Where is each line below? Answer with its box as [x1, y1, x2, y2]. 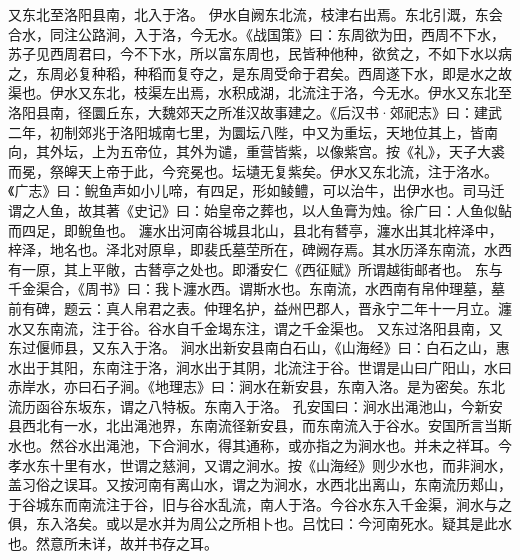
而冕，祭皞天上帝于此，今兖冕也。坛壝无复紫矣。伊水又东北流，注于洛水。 [8, 160, 498, 181]
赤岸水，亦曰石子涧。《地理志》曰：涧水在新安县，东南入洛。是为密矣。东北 [8, 376, 505, 397]
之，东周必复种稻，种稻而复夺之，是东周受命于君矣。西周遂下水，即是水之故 [8, 62, 512, 83]
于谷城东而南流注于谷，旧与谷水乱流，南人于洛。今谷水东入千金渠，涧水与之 [8, 493, 512, 514]
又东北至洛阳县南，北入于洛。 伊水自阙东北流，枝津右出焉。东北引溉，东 [8, 4, 489, 24]
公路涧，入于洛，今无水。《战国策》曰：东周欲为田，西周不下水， [77, 23, 505, 44]
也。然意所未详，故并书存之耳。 [8, 533, 218, 554]
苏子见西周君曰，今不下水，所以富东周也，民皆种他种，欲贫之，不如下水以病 [8, 43, 512, 64]
